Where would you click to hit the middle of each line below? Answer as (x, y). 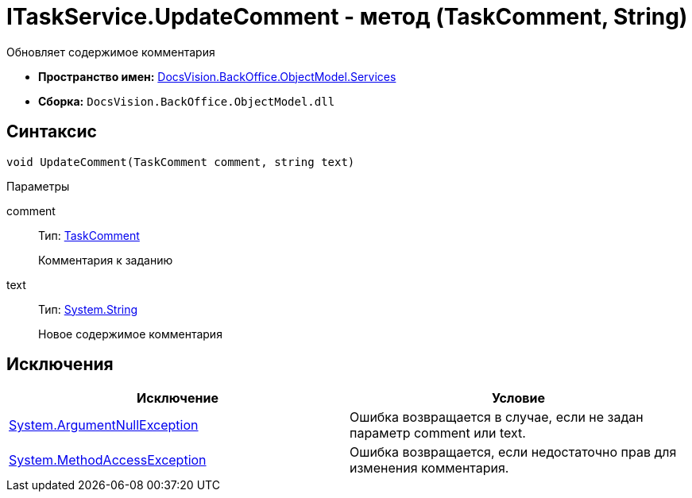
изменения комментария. (429, 468)
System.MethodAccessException (108, 460)
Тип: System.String (88, 309)
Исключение (178, 398)
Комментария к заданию (106, 260)
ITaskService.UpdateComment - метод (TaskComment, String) (347, 17)
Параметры (38, 186)
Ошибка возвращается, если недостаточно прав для (513, 452)
